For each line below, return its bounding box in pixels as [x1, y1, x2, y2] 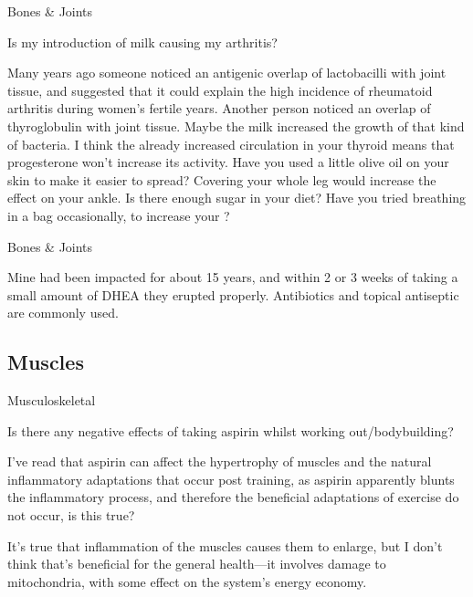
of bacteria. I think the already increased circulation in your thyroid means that [7, 134, 455, 153]
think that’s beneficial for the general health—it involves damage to [7, 554, 386, 573]
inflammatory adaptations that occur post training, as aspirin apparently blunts [7, 469, 455, 488]
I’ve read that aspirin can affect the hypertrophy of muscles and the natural [7, 452, 432, 471]
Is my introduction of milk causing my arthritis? [7, 32, 278, 51]
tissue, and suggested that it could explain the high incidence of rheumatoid [7, 80, 433, 99]
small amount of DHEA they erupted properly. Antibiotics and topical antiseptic [7, 285, 459, 304]
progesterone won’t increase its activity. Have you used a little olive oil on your [7, 152, 449, 172]
